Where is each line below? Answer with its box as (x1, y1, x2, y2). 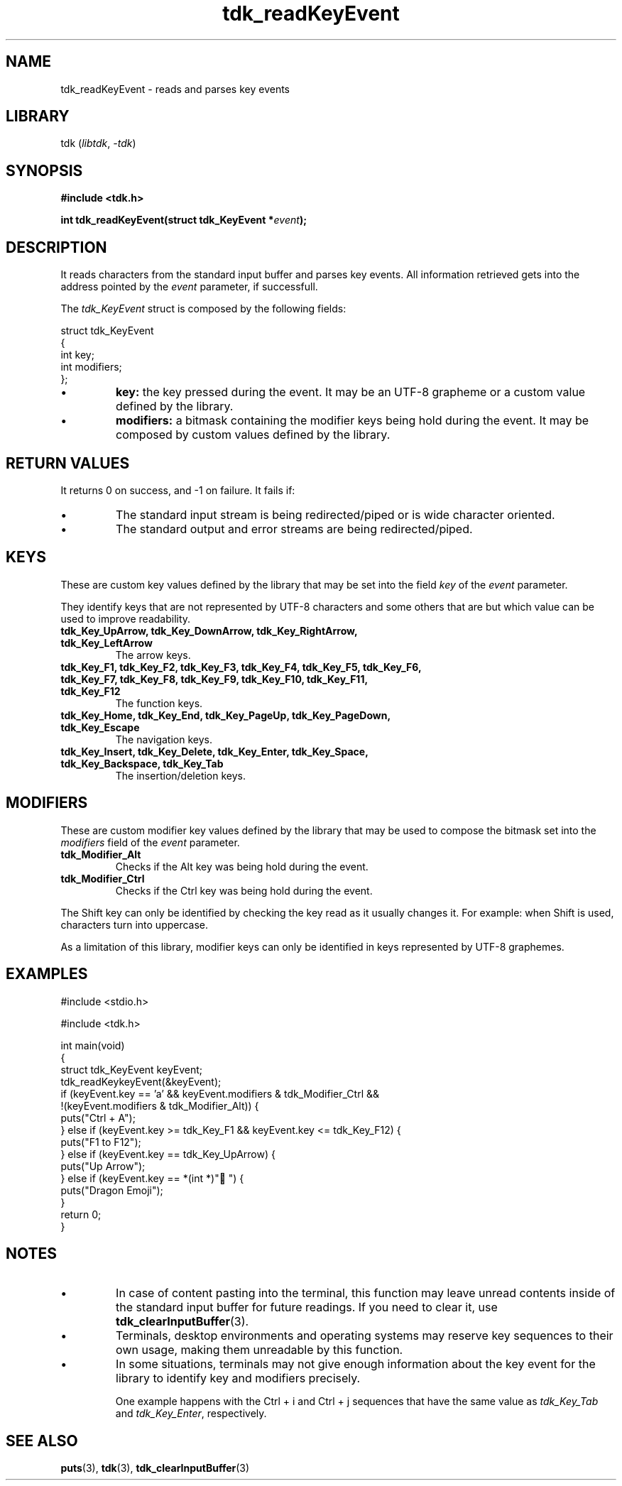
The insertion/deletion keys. (115, 769, 246, 782)
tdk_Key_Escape (60, 721, 140, 733)
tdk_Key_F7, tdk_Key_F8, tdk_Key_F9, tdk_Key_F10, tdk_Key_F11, (60, 672, 369, 685)
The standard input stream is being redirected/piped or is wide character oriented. (116, 507, 555, 522)
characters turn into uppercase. (60, 918, 209, 931)
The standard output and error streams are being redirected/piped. (116, 521, 473, 536)
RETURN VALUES (6, 454, 130, 472)
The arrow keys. (115, 648, 191, 661)
